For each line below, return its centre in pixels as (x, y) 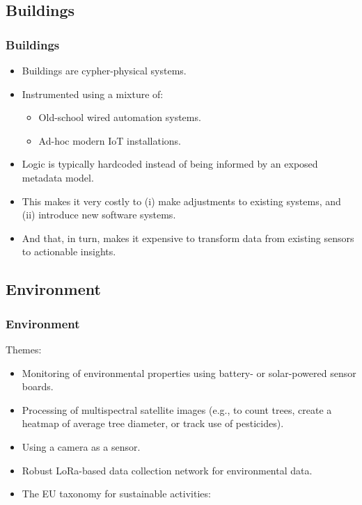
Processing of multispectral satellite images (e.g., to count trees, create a (177, 409)
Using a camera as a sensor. (81, 446)
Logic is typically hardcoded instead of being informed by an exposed (170, 164)
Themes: (24, 349)
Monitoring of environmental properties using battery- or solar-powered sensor (189, 372)
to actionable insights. (69, 251)
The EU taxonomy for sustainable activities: (116, 494)
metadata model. (58, 177)
